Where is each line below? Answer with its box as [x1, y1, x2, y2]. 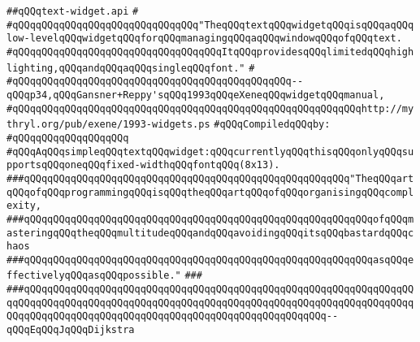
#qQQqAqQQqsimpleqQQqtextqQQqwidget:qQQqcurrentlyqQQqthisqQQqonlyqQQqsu [6, 145, 414, 158]
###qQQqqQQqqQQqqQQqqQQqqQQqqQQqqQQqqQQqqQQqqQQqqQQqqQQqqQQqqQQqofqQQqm [6, 213, 414, 225]
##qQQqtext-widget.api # [6, 6, 139, 17]
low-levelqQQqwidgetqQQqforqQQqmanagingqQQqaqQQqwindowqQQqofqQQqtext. [6, 32, 402, 45]
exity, [6, 200, 41, 212]
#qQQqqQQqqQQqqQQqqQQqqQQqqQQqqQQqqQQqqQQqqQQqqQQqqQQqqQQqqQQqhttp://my [6, 102, 414, 115]
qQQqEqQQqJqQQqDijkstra [6, 324, 135, 336]
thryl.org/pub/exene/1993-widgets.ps [6, 119, 210, 131]
